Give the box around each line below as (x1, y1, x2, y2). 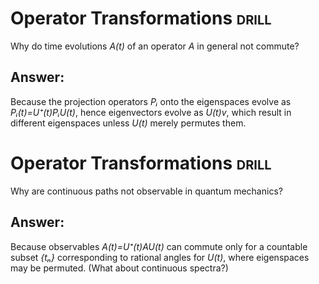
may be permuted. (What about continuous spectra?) (10, 262, 229, 274)
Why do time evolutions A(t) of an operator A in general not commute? (10, 40, 300, 52)
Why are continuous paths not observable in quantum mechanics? (10, 185, 283, 197)
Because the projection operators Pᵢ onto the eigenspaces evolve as (10, 95, 292, 107)
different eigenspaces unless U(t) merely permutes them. (10, 117, 247, 129)
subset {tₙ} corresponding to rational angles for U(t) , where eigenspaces (10, 251, 310, 263)
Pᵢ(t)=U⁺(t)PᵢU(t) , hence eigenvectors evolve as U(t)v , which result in (10, 106, 292, 118)
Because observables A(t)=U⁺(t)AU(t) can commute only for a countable (10, 240, 308, 252)
